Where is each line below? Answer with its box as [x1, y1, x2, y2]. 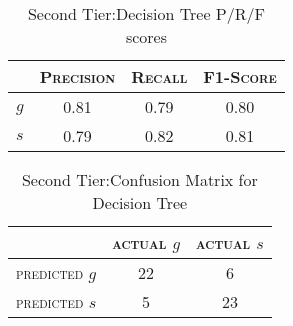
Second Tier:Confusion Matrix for [21, 168, 258, 191]
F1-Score [203, 65, 277, 88]
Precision [39, 65, 116, 88]
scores [125, 25, 167, 48]
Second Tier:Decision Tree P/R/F [27, 2, 265, 25]
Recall [131, 65, 188, 88]
